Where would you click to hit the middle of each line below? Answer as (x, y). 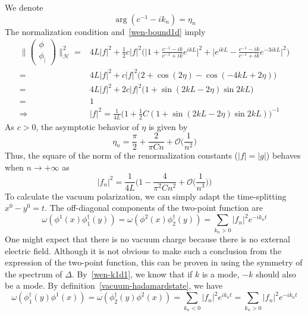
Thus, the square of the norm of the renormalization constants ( (122, 155)
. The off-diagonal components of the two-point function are (154, 208)
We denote (24, 7)
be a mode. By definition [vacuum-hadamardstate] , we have (114, 285)
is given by (168, 126)
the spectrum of (34, 274)
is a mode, (221, 274)
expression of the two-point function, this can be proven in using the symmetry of (154, 262)
